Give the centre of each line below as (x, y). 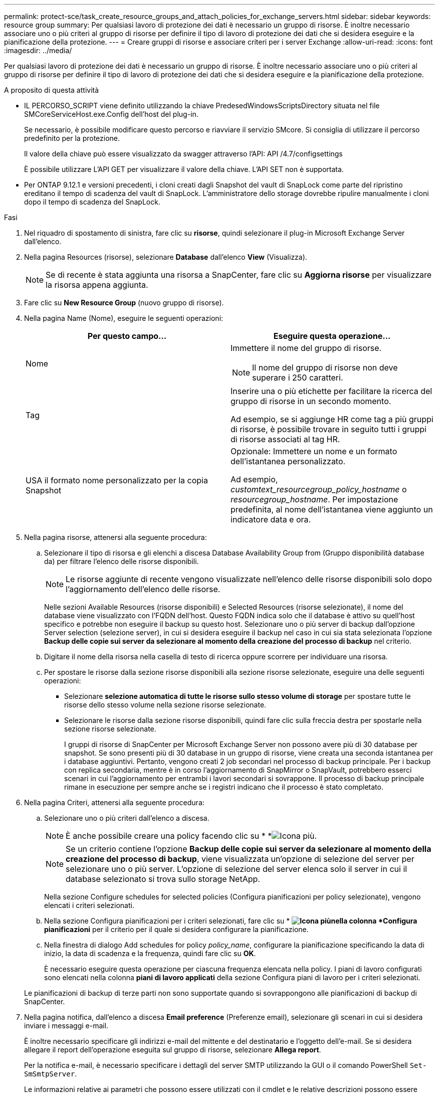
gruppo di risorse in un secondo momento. (311, 401)
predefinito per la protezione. (72, 138)
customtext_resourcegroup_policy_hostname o (319, 489)
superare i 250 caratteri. (298, 378)
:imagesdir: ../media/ (38, 50)
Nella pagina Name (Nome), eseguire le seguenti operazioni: (124, 318)
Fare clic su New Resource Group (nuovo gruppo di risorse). (124, 303)
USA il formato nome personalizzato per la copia (117, 480)
